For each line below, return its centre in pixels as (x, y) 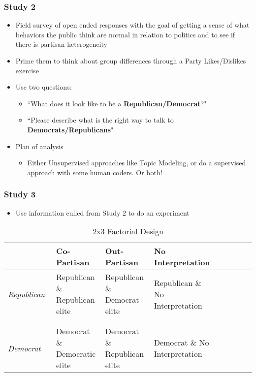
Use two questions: (44, 87)
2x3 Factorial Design (128, 231)
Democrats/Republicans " (70, 129)
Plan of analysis (39, 146)
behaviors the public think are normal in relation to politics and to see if (125, 34)
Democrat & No (181, 343)
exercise (27, 70)
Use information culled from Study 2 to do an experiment (102, 212)
